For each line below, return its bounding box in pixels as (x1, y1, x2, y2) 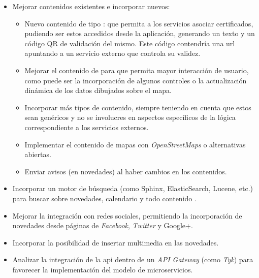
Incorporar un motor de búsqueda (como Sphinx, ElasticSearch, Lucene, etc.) (12, 183, 253, 194)
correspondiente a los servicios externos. (24, 121, 149, 132)
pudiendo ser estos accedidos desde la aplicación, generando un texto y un (24, 28, 255, 39)
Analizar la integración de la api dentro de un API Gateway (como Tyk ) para (12, 254, 253, 265)
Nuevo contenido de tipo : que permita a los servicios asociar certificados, (24, 18, 253, 28)
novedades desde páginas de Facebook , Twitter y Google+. (12, 220, 193, 231)
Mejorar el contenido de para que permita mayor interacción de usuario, (24, 65, 249, 75)
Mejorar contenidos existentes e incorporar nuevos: (12, 1, 170, 11)
